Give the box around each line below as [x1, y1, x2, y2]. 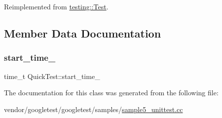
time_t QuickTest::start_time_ [4, 71, 100, 81]
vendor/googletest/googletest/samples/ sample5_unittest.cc [4, 104, 183, 114]
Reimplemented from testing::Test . [4, 1, 109, 11]
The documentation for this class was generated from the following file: [4, 87, 219, 98]
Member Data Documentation [4, 25, 161, 40]
